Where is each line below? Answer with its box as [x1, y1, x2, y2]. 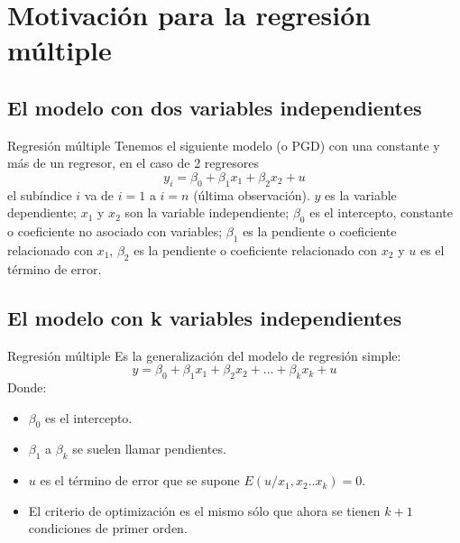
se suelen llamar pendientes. [72, 439, 226, 458]
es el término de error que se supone [40, 471, 240, 490]
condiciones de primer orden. [28, 519, 188, 538]
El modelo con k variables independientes [7, 303, 402, 331]
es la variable [324, 185, 397, 204]
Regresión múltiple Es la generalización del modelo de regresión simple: [7, 345, 401, 364]
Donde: [7, 377, 47, 396]
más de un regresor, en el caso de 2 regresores [7, 153, 259, 172]
